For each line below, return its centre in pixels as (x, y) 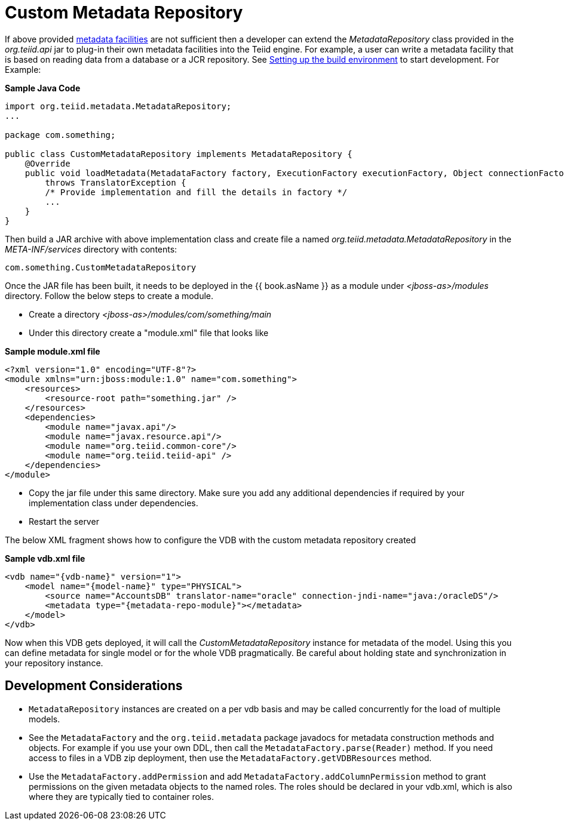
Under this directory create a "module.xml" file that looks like (149, 333)
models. (45, 719)
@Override (47, 163)
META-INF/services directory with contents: (91, 249)
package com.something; (60, 135)
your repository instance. (54, 663)
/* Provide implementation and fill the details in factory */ (196, 192)
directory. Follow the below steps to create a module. (109, 295)
